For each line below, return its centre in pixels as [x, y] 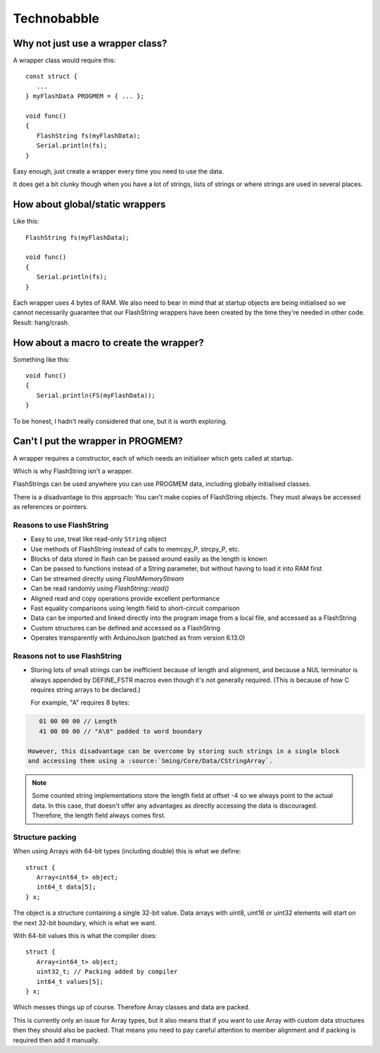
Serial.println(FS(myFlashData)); [96, 395]
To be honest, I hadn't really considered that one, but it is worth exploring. [120, 421]
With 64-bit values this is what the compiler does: [85, 936]
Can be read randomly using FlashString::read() [100, 588]
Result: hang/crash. [41, 322]
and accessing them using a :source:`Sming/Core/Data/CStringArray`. [150, 761]
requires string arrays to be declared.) [85, 690]
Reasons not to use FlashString [68, 656]
